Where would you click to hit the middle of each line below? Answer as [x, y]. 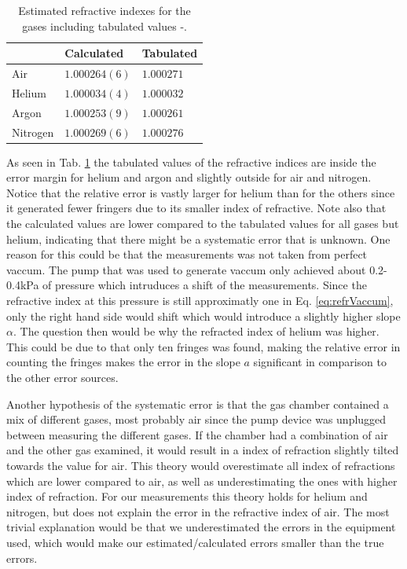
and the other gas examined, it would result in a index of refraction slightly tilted [203, 450]
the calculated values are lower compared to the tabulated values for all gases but [203, 224]
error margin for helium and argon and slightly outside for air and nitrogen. [189, 177]
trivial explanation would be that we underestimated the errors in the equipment [201, 527]
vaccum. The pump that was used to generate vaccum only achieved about [186, 269]
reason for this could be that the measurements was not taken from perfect [187, 254]
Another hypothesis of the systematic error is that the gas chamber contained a [198, 404]
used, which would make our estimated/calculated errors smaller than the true [195, 542]
